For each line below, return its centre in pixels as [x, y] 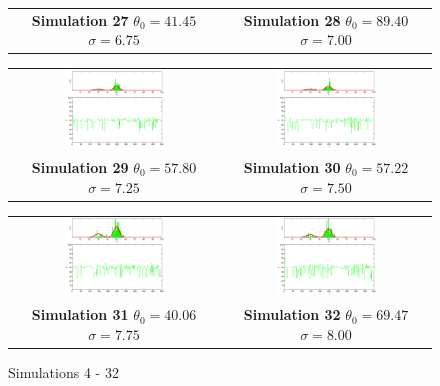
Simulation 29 [80, 166]
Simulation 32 [292, 314]
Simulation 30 [292, 166]
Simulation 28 [292, 19]
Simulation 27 [80, 19]
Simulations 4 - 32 [63, 371]
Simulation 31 [80, 314]
